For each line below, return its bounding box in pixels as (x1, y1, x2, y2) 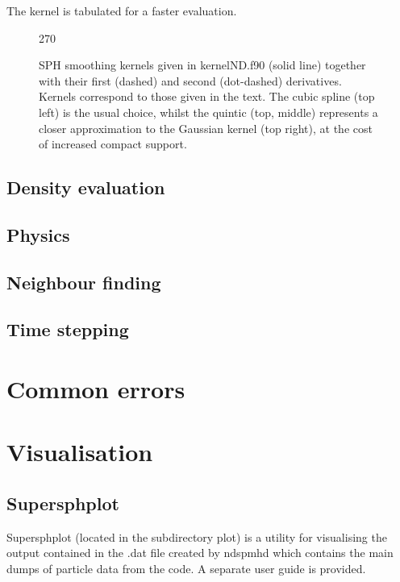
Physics (6, 222, 70, 247)
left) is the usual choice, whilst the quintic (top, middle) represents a (39, 103, 378, 120)
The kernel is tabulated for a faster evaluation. (6, 2, 237, 19)
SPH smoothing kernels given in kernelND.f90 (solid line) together (39, 56, 366, 73)
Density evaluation (6, 175, 165, 200)
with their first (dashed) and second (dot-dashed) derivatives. (39, 72, 342, 89)
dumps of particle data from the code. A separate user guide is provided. (6, 560, 366, 577)
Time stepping (6, 317, 129, 342)
